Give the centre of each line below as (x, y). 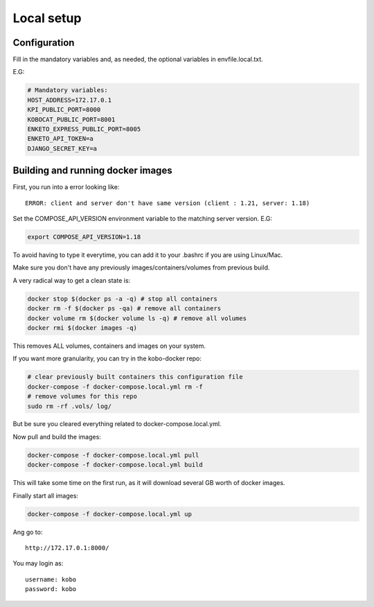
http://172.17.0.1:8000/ (67, 548)
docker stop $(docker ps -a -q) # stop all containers (122, 299)
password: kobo (51, 589)
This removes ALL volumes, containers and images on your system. (109, 346)
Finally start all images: (46, 495)
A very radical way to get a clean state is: (72, 280)
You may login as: (38, 563)
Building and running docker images (92, 171)
